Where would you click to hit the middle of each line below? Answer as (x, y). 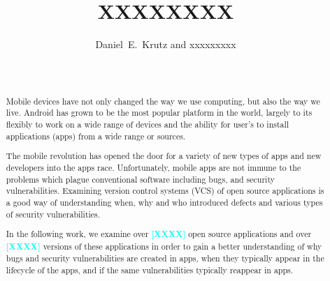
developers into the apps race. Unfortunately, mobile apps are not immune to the (153, 167)
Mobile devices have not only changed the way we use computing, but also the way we (163, 101)
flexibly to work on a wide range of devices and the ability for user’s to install (148, 124)
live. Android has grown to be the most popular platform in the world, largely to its (159, 113)
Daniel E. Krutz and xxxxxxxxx (166, 44)
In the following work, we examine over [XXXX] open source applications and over (159, 234)
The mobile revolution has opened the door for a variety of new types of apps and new (164, 156)
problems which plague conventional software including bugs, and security (140, 179)
